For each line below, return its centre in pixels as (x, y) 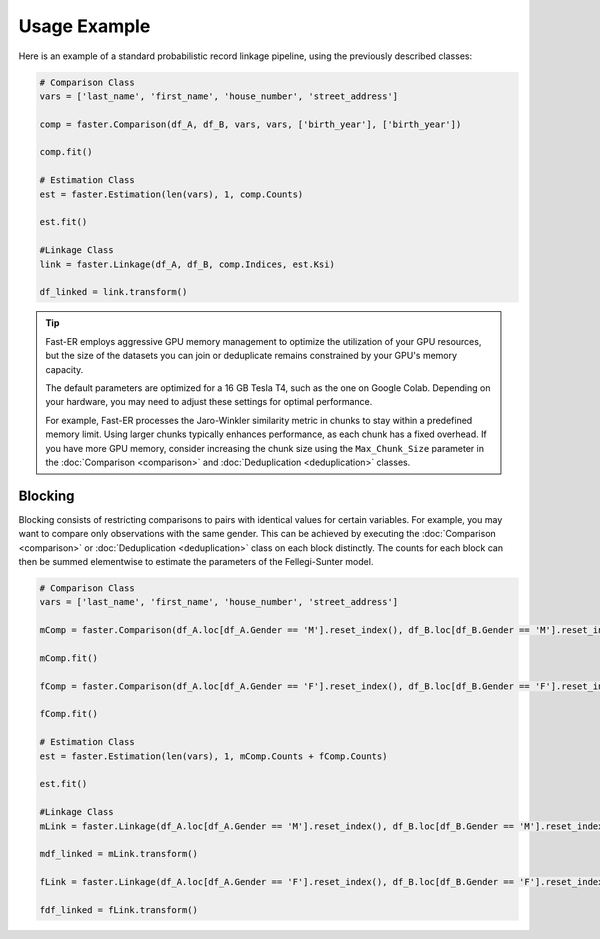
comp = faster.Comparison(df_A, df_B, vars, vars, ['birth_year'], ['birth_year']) (250, 124)
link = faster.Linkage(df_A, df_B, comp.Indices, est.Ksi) (187, 264)
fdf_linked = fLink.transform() (119, 909)
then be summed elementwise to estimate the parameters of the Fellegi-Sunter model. (196, 561)
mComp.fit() (69, 658)
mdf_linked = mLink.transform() (119, 854)
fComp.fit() (69, 714)
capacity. (64, 369)
